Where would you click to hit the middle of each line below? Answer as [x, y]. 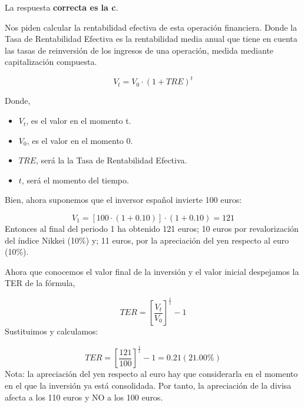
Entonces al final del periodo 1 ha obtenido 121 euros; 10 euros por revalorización [152, 229]
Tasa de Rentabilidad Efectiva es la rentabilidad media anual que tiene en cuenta [151, 39]
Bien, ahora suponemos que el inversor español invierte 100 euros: [123, 200]
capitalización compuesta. [51, 62]
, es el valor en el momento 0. [80, 140]
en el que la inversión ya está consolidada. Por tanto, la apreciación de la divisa [148, 385]
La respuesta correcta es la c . [62, 7]
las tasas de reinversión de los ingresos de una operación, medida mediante [139, 50]
